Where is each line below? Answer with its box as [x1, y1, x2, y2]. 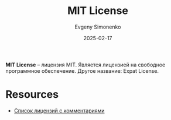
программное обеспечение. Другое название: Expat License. [5, 67, 159, 74]
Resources [5, 88, 59, 101]
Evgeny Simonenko [74, 23, 121, 30]
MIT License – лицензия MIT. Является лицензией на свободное [5, 61, 166, 68]
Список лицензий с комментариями [13, 107, 105, 114]
